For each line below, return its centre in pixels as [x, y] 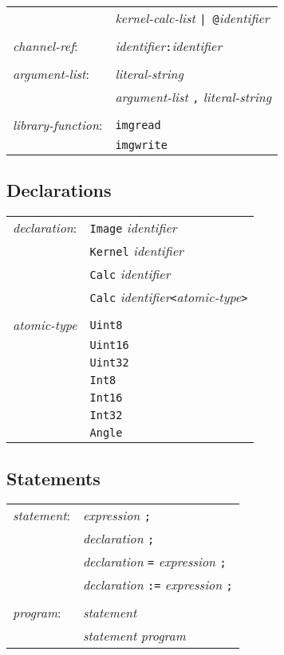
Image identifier [133, 228]
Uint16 [109, 345]
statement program [134, 636]
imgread [138, 125]
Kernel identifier [136, 251]
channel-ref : [45, 46]
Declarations [59, 190]
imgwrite [141, 145]
